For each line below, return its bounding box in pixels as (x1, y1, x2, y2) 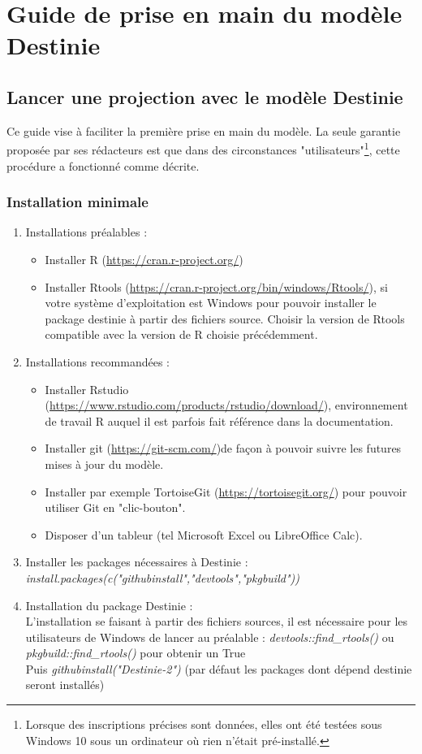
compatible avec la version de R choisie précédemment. (45, 326, 318, 343)
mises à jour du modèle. (45, 455, 164, 472)
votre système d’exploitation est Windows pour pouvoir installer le (45, 294, 377, 311)
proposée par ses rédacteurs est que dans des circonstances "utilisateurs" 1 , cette (6, 139, 400, 158)
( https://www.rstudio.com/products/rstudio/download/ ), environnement (45, 396, 408, 414)
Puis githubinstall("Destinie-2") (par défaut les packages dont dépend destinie (25, 660, 412, 677)
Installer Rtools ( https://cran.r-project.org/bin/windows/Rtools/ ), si (45, 278, 388, 295)
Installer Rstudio (45, 380, 129, 397)
